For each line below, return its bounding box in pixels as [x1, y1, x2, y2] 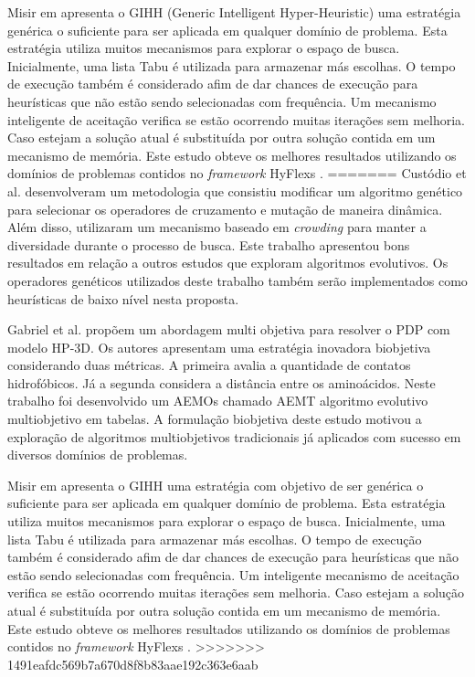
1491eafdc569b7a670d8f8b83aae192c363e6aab [7, 654, 259, 673]
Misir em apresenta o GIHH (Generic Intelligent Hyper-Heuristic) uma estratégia [7, 3, 461, 21]
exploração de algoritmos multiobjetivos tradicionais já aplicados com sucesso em [7, 427, 461, 446]
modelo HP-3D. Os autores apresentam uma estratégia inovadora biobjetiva [7, 337, 431, 356]
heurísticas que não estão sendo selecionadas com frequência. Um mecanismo [7, 91, 437, 111]
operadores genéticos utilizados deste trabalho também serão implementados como [7, 270, 468, 290]
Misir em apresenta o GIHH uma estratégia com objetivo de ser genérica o [7, 475, 424, 494]
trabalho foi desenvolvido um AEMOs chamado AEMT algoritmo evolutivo [7, 391, 428, 410]
